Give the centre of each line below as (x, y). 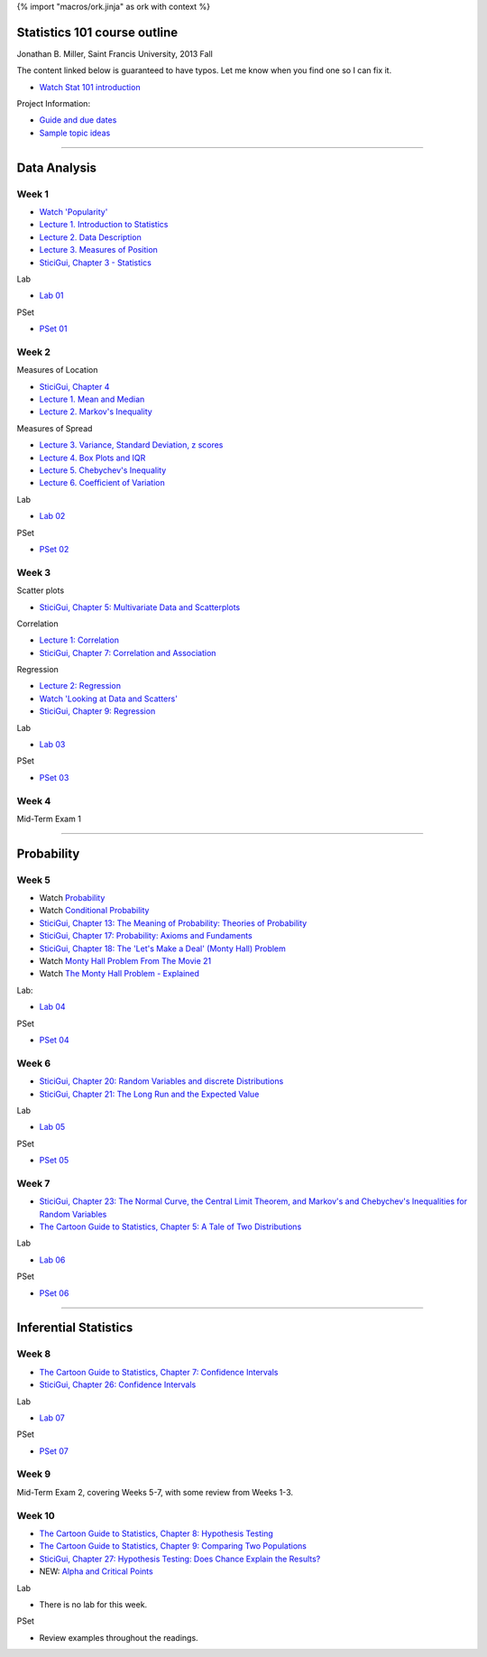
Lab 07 (52, 1418)
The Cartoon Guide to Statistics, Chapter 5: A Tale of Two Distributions (170, 1227)
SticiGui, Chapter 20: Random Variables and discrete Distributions (161, 1081)
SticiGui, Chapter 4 (74, 386)
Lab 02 (52, 516)
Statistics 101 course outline (97, 32)
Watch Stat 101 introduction (90, 87)
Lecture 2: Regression (80, 686)
